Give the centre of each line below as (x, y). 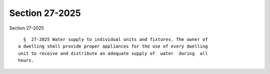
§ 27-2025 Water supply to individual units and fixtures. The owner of (115, 39)
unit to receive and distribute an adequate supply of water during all (113, 53)
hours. (26, 60)
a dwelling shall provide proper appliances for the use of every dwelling (113, 46)
